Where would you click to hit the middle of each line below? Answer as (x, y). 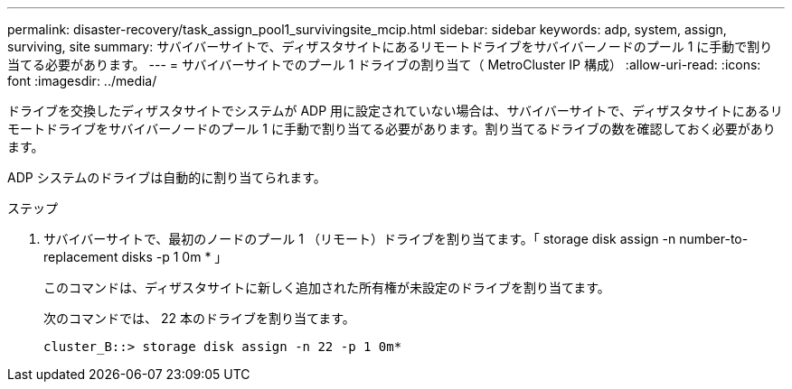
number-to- (714, 239)
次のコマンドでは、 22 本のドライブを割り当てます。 (199, 318)
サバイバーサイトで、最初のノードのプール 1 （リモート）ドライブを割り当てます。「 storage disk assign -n (360, 239)
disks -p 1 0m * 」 (174, 257)
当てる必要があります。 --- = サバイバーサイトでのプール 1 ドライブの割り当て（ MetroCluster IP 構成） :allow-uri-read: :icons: (384, 65)
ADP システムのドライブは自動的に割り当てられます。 (167, 177)
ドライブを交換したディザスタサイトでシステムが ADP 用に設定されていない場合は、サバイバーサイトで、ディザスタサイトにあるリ (395, 111)
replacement (81, 257)
